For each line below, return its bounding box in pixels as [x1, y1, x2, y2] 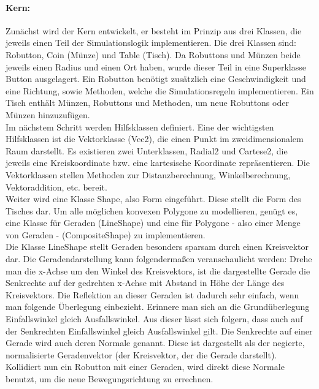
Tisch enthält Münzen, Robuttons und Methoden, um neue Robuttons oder [6, 96, 289, 109]
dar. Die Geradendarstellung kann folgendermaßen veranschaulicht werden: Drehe [6, 252, 312, 265]
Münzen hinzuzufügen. [6, 108, 90, 121]
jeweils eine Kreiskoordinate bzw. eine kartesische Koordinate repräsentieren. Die [6, 156, 310, 169]
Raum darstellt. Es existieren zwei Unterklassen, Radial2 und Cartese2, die [6, 144, 288, 157]
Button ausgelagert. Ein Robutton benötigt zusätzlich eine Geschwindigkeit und [6, 72, 306, 85]
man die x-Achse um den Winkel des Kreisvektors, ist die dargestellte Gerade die [6, 264, 310, 277]
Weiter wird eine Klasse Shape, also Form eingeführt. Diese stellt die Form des [6, 192, 301, 205]
